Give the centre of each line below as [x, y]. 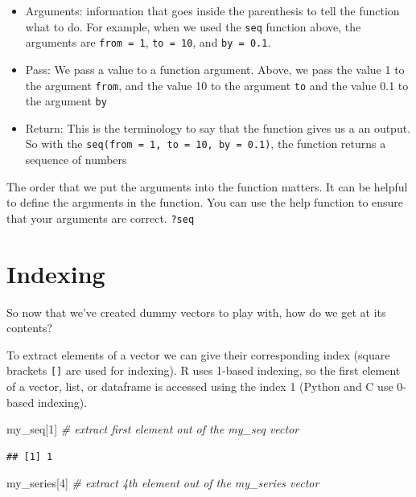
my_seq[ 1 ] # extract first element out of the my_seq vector [153, 429]
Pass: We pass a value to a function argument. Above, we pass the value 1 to [215, 69]
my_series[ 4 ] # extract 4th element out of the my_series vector [163, 483]
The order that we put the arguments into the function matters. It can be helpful [207, 186]
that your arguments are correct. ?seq [101, 218]
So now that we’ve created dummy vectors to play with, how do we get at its [196, 312]
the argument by [66, 101]
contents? [30, 328]
